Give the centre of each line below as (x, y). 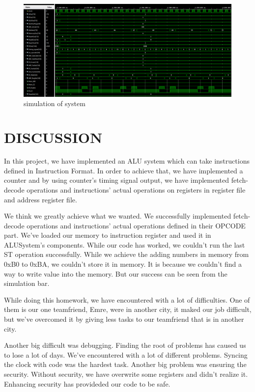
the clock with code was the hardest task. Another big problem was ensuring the (125, 364)
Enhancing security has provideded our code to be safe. (87, 383)
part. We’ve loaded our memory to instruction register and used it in (108, 235)
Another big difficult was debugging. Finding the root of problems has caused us (125, 345)
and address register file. (41, 199)
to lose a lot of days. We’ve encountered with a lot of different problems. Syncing (126, 354)
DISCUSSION (53, 137)
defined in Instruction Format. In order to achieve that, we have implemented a (124, 170)
